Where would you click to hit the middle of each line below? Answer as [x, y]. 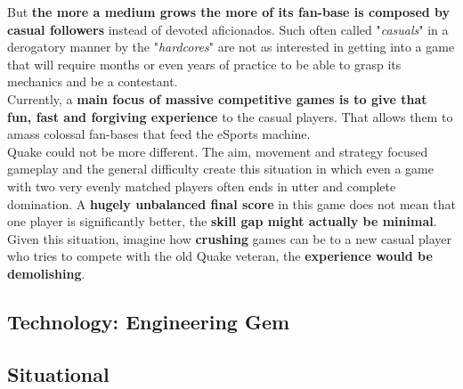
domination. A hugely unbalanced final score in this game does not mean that [231, 203]
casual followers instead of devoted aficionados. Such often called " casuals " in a [228, 29]
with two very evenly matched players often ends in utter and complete [202, 186]
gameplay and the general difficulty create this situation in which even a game [220, 169]
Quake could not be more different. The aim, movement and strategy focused [218, 151]
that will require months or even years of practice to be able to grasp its [204, 64]
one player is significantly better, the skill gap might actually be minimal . [222, 221]
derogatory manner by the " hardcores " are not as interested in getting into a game [231, 47]
